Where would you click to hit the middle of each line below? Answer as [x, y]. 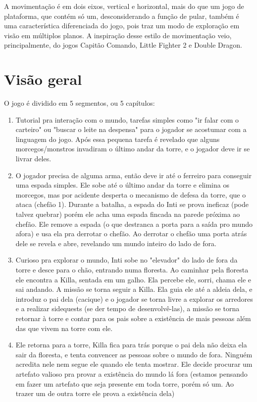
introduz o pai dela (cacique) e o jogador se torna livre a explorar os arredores [134, 299]
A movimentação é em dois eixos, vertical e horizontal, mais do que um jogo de [124, 6]
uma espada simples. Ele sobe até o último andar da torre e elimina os [122, 185]
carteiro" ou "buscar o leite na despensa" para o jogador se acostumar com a [131, 129]
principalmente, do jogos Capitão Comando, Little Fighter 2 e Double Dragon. [123, 45]
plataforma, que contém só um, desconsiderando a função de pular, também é [122, 16]
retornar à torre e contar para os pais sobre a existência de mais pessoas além [133, 318]
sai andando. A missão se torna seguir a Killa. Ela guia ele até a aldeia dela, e [134, 289]
